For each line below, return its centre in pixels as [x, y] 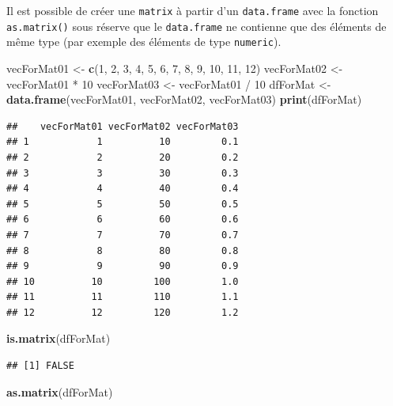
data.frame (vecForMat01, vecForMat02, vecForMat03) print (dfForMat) [184, 99]
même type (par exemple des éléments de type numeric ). [144, 42]
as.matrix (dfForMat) [60, 391]
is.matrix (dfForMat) [59, 338]
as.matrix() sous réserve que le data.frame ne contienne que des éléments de [196, 26]
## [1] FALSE [40, 366]
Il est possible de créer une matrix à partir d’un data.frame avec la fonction [193, 10]
